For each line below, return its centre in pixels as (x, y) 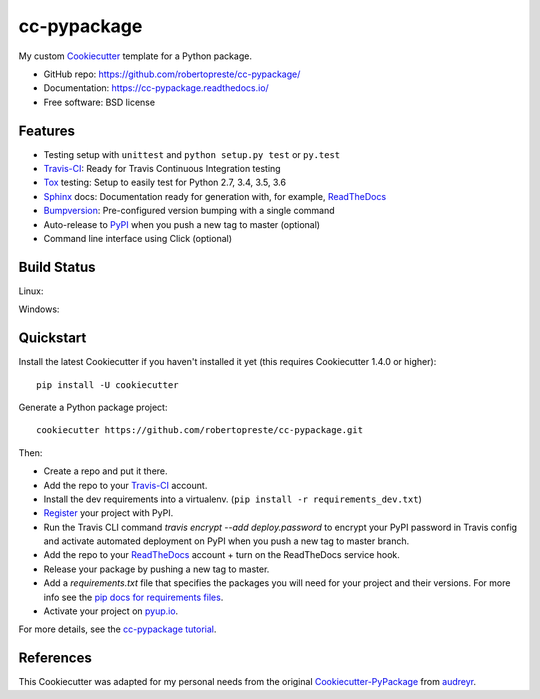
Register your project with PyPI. (108, 513)
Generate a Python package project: (93, 407)
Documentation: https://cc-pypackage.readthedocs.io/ (156, 88)
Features (46, 130)
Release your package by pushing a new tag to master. (156, 569)
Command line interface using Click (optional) (138, 238)
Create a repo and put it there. (106, 471)
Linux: (31, 291)
